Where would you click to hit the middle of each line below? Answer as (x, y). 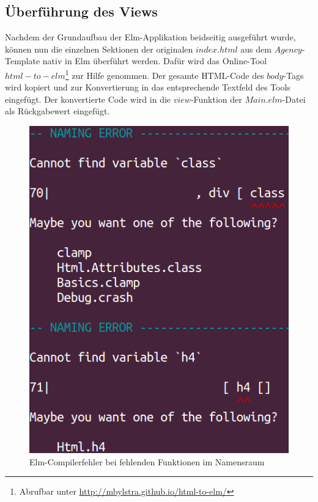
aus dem (256, 49)
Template (23, 61)
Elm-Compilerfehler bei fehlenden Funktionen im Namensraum (147, 461)
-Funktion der (216, 99)
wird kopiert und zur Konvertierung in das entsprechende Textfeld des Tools (148, 87)
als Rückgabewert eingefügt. (57, 111)
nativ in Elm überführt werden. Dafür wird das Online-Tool (155, 61)
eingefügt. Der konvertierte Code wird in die (88, 99)
